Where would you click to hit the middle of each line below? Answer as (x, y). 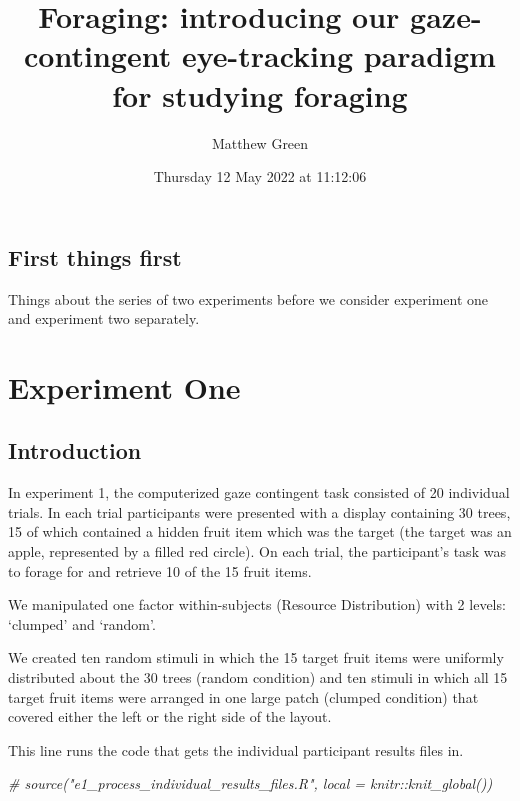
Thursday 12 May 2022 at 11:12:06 (260, 176)
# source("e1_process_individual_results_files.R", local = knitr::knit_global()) (250, 783)
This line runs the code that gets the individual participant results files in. (236, 749)
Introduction (75, 450)
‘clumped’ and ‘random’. (82, 623)
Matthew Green (260, 142)
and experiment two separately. (104, 318)
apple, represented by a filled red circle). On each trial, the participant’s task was (257, 551)
